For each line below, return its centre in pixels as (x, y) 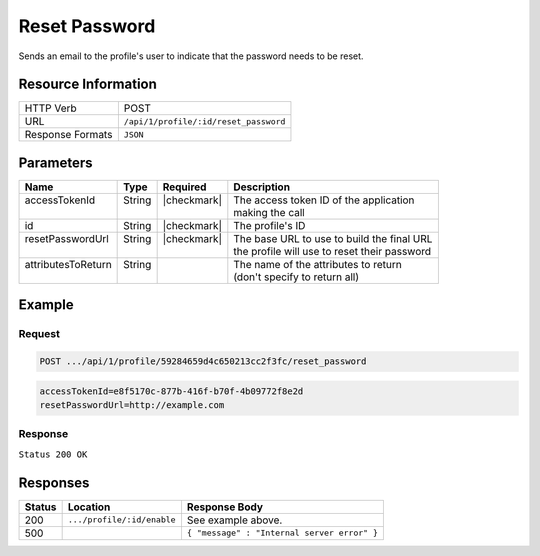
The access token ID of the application (324, 200)
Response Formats (68, 135)
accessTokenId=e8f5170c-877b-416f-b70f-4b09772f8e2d (171, 391)
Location (89, 507)
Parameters (55, 162)
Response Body (225, 507)
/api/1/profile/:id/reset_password (204, 121)
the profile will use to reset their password (332, 251)
